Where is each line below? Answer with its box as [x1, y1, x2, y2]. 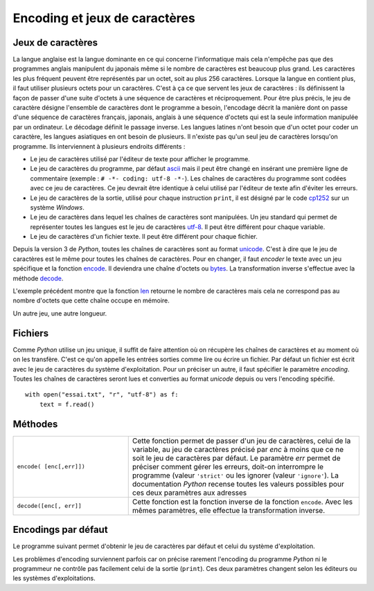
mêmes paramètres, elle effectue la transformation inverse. [132, 505, 326, 515]
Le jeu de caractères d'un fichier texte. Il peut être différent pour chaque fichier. [30, 233, 258, 241]
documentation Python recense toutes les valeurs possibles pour [132, 479, 344, 489]
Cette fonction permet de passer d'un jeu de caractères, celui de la [132, 436, 351, 446]
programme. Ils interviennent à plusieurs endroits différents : [12, 142, 186, 150]
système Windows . [30, 203, 84, 211]
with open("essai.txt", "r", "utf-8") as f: [25, 391, 179, 399]
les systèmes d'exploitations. [12, 574, 96, 583]
